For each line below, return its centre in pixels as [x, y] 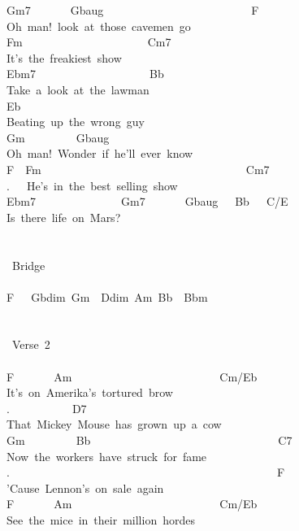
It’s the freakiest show [64, 57]
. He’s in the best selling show [92, 185]
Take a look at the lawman [78, 89]
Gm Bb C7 [149, 440]
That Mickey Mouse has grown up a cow [114, 424]
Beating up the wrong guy [76, 122]
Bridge [28, 265]
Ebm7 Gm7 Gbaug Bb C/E [147, 201]
